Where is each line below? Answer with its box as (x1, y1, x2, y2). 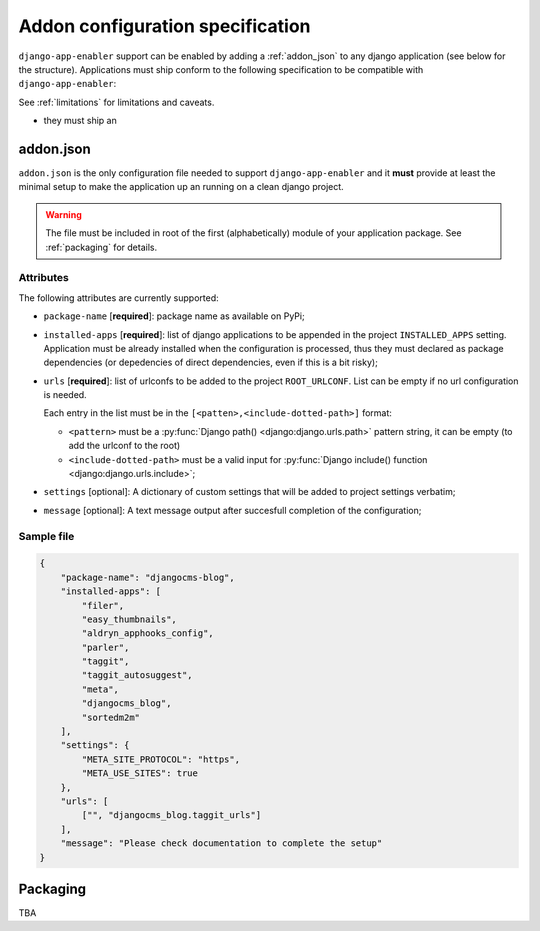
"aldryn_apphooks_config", (81, 628, 214, 639)
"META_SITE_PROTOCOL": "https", (81, 753, 240, 765)
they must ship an (43, 115, 117, 127)
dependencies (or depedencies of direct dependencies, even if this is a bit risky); (43, 356, 379, 369)
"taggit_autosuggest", (81, 670, 194, 681)
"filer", (81, 600, 125, 611)
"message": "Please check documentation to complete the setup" (60, 838, 383, 849)
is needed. (43, 389, 87, 401)
